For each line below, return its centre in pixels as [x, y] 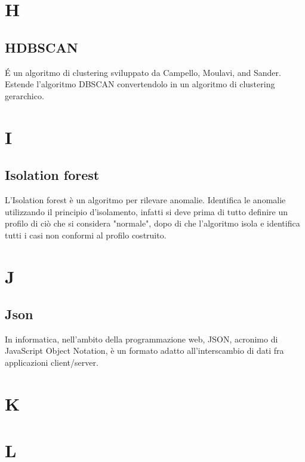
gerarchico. [24, 95]
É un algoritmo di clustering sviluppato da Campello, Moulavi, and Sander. [143, 72]
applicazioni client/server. [52, 362]
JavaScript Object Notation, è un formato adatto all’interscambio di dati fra [144, 351]
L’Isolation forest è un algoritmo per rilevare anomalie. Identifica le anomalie [145, 199]
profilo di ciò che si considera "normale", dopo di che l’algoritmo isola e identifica [152, 223]
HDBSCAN [41, 47]
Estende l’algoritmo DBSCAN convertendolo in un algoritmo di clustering [140, 84]
